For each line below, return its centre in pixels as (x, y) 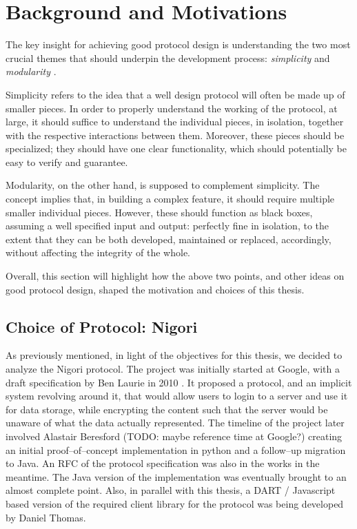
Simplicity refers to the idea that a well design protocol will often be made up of (175, 94)
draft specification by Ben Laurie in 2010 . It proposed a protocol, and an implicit (179, 382)
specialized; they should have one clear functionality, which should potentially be (176, 148)
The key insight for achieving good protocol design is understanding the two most (178, 44)
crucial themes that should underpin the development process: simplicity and (168, 58)
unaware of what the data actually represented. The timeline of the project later (175, 423)
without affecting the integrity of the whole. (98, 252)
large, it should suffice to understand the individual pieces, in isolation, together (175, 122)
